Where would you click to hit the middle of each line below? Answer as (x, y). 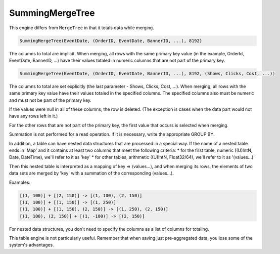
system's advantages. (32, 245)
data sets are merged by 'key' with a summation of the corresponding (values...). (92, 173)
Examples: (20, 182)
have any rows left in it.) (33, 116)
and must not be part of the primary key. (50, 100)
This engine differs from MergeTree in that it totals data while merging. (82, 28)
